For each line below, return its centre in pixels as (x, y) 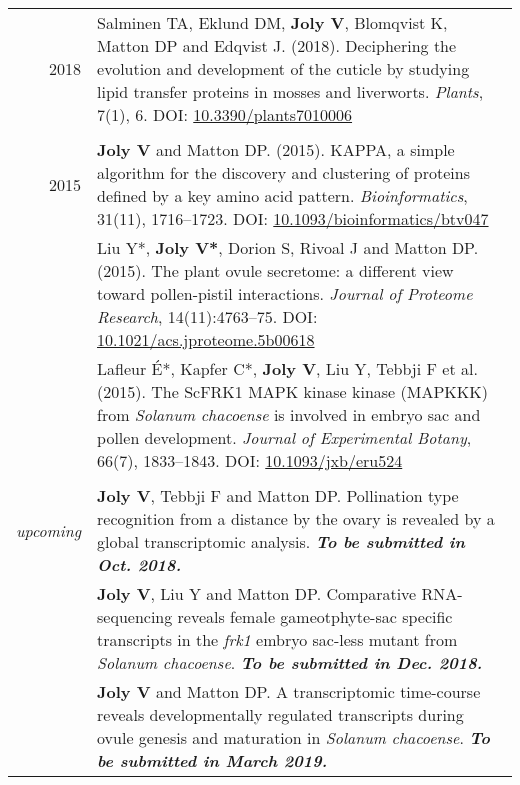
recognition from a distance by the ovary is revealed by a (296, 518)
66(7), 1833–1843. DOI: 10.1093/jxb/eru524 (250, 460)
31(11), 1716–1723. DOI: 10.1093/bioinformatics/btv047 (293, 218)
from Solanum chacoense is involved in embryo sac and (289, 414)
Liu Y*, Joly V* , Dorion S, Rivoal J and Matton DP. (288, 247)
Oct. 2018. (139, 564)
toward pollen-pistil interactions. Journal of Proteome (285, 293)
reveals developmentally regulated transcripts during (280, 714)
